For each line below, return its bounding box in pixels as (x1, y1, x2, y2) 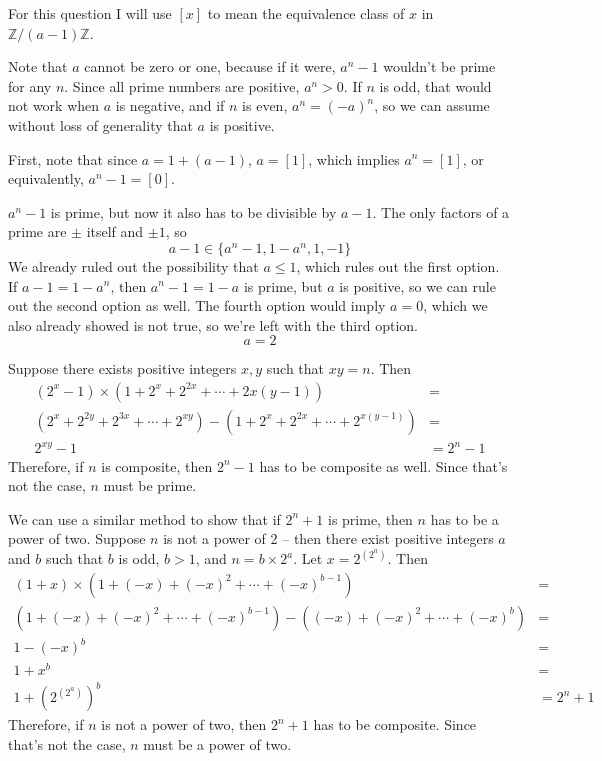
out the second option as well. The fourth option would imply (8, 295, 386, 316)
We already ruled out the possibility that (8, 255, 259, 276)
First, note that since (8, 148, 138, 169)
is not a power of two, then (101, 714, 267, 735)
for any (8, 75, 52, 96)
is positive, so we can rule (339, 275, 496, 296)
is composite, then (101, 455, 213, 476)
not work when (8, 95, 100, 116)
